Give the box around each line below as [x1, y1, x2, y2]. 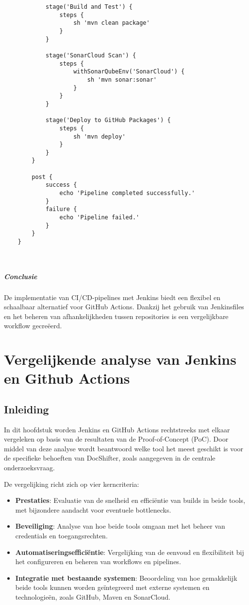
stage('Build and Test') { [45, 3, 133, 10]
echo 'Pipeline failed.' [59, 214, 140, 221]
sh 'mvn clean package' [73, 19, 150, 27]
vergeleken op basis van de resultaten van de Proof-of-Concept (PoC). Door [4, 434, 229, 444]
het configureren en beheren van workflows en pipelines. [15, 556, 181, 567]
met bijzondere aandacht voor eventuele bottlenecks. [15, 504, 171, 515]
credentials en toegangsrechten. [15, 531, 108, 541]
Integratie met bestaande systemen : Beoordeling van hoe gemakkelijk [15, 572, 237, 583]
